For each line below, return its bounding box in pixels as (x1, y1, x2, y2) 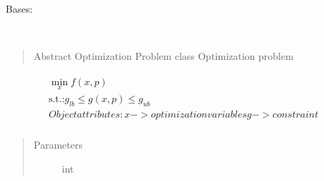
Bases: (6, 1, 33, 15)
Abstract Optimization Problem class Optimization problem (33, 49, 294, 63)
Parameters (33, 137, 83, 151)
